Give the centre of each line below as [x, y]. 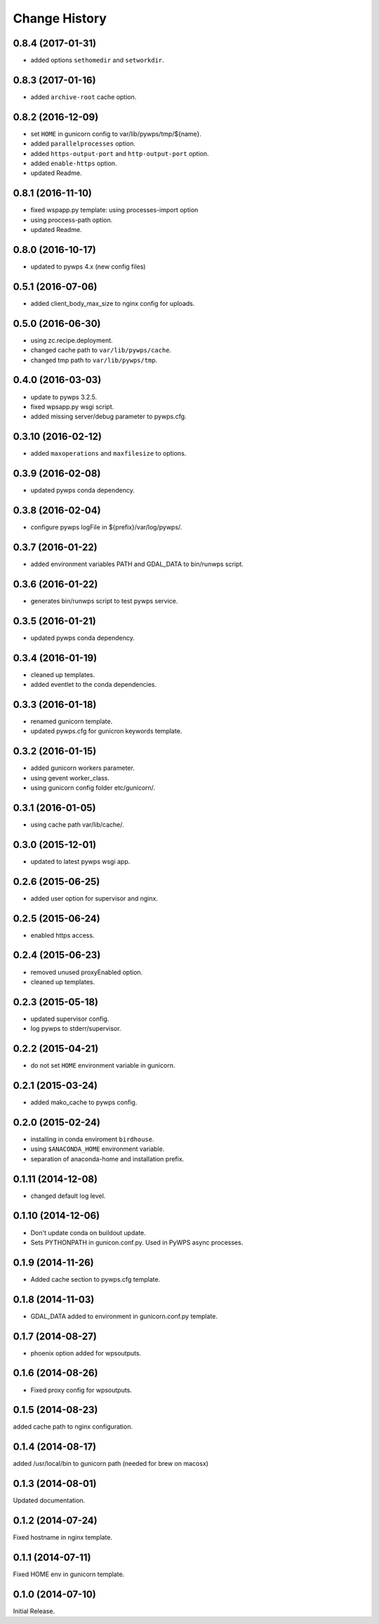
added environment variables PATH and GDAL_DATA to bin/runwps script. [137, 564]
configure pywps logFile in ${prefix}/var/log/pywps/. [106, 527]
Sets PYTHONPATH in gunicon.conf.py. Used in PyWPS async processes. [137, 1242]
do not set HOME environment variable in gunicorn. [103, 1066]
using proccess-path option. [72, 220]
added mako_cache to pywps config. [84, 1102]
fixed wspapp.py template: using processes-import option [114, 210]
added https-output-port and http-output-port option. [120, 153]
